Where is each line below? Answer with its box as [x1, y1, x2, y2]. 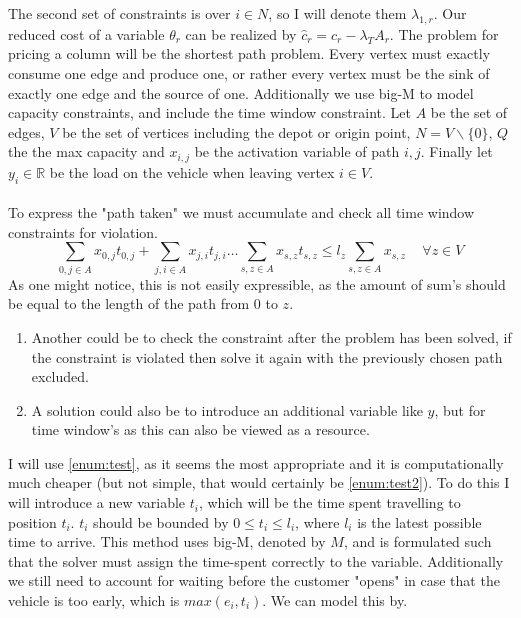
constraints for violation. [8, 221, 158, 242]
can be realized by [185, 23, 297, 44]
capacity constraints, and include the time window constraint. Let [8, 102, 412, 123]
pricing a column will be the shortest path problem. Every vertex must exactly [8, 43, 491, 64]
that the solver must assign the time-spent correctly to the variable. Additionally [8, 550, 504, 571]
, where [295, 511, 340, 532]
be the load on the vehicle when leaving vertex [49, 161, 335, 182]
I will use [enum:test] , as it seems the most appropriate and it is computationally [8, 452, 504, 473]
